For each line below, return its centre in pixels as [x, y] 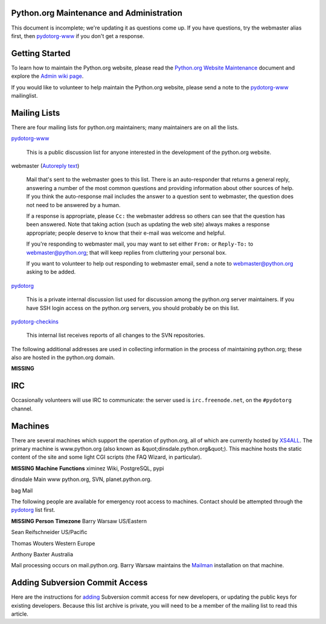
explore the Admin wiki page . [47, 76]
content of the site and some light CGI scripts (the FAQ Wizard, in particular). [107, 457]
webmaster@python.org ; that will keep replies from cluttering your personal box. [126, 252]
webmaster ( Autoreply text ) [45, 166]
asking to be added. [51, 272]
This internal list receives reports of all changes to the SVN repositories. [116, 336]
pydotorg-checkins [35, 321]
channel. [22, 409]
